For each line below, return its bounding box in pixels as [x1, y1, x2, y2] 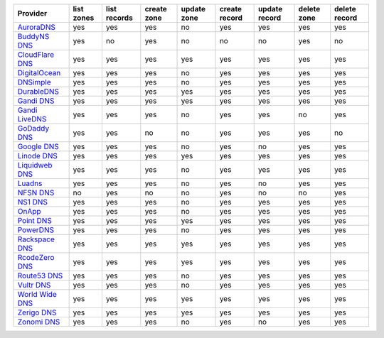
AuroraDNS [17, 22, 56, 32]
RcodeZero [17, 253, 55, 262]
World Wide [17, 290, 57, 299]
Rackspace [17, 234, 55, 244]
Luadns [17, 178, 43, 188]
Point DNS [17, 216, 53, 225]
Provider [17, 9, 48, 18]
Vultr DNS [17, 280, 51, 290]
